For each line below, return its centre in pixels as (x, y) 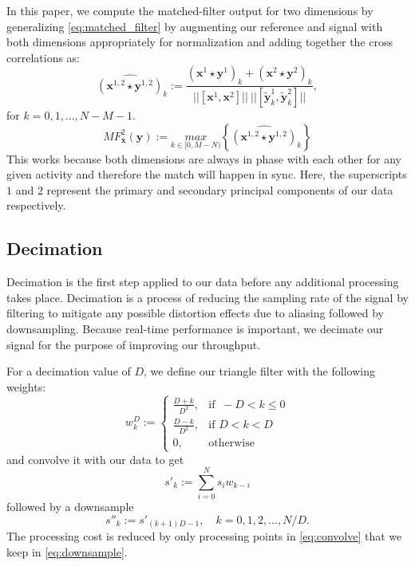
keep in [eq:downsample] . (67, 551)
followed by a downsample (70, 507)
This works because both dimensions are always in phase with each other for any (204, 158)
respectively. (36, 205)
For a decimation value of (69, 371)
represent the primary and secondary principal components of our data (220, 189)
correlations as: (43, 57)
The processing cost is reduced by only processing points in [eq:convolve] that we (204, 536)
